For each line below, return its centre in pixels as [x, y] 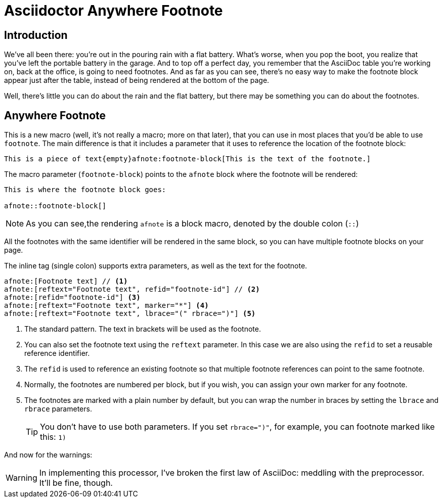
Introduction [36, 35]
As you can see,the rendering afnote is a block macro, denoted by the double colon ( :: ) [192, 224]
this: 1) [53, 437]
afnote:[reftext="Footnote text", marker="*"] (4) [106, 306]
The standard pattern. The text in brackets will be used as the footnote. [143, 329]
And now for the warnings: [48, 455]
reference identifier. [57, 353]
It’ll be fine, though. [76, 483]
